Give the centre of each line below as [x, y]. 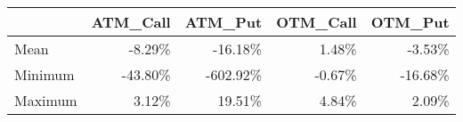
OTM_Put [410, 22]
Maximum [46, 100]
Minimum [45, 74]
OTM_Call [317, 22]
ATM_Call [131, 22]
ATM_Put [223, 22]
